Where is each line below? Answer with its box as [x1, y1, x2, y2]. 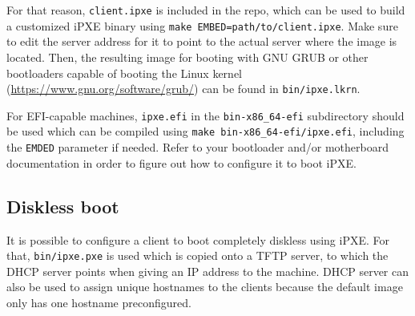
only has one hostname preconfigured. [6, 294, 191, 310]
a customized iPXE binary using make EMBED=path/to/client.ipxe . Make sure [6, 17, 398, 34]
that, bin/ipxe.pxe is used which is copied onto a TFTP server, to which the [6, 247, 389, 264]
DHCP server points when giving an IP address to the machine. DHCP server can [6, 262, 409, 279]
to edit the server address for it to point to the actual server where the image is [6, 33, 397, 50]
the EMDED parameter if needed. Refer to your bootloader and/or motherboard [6, 139, 389, 156]
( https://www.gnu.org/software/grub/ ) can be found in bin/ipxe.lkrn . [6, 80, 361, 97]
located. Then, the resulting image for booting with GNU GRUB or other [6, 48, 369, 65]
